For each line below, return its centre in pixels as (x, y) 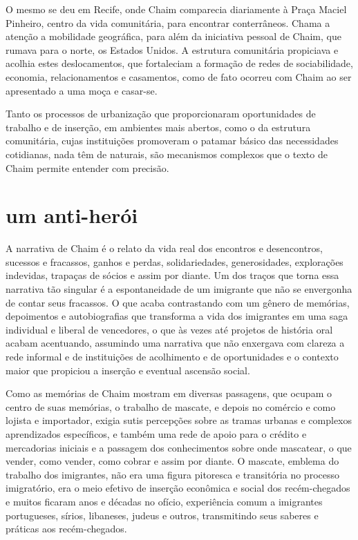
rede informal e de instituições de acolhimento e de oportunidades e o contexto (172, 356)
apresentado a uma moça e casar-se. (82, 90)
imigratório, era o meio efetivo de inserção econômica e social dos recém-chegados (178, 488)
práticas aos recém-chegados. (66, 529)
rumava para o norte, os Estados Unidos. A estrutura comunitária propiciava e (172, 49)
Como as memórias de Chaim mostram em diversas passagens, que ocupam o (169, 393)
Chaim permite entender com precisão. (87, 167)
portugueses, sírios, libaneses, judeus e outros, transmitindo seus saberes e (162, 515)
